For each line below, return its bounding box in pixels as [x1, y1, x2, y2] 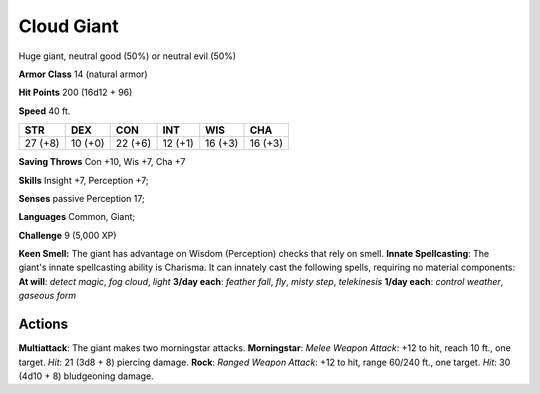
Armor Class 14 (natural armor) [18, 68, 149, 80]
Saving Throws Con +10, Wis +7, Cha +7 [18, 156, 186, 168]
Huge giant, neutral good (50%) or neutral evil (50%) [18, 50, 237, 62]
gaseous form [18, 290, 77, 302]
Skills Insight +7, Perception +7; [18, 174, 149, 186]
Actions [18, 316, 69, 333]
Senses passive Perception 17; [18, 192, 145, 204]
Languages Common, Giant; [18, 211, 135, 223]
